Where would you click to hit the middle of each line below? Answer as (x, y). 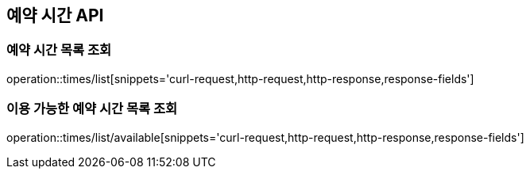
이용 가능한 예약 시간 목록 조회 (92, 109)
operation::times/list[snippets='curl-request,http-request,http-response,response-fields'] (240, 78)
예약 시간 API (55, 15)
